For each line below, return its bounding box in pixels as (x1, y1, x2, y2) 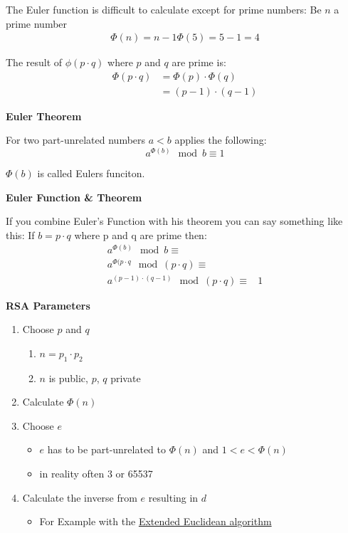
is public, (48, 370, 88, 385)
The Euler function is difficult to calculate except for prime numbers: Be (6, 2, 322, 16)
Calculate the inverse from (22, 490, 137, 505)
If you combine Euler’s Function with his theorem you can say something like (6, 213, 343, 228)
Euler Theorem (6, 108, 82, 123)
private (110, 370, 141, 385)
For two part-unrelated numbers (6, 132, 146, 147)
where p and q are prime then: (74, 227, 207, 242)
